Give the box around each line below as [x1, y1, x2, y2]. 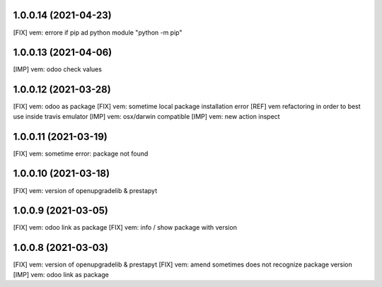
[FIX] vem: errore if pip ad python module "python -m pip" [13, 28, 183, 37]
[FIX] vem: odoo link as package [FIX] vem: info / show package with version [13, 223, 237, 232]
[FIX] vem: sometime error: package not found [13, 149, 149, 158]
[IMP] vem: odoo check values [13, 65, 103, 74]
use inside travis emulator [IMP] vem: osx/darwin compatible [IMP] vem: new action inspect [13, 112, 280, 120]
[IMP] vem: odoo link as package [13, 270, 109, 279]
